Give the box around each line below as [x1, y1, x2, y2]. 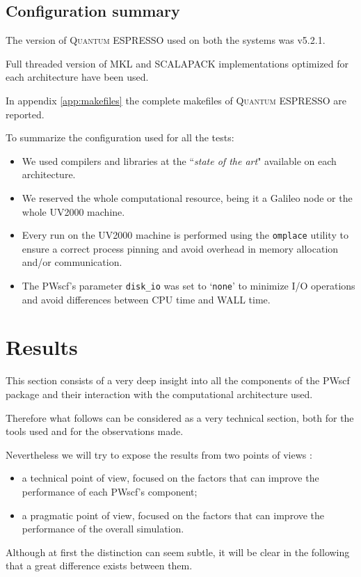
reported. [6, 106, 45, 121]
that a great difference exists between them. [6, 558, 193, 573]
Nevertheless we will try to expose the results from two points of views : [6, 447, 312, 461]
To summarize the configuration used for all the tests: [6, 130, 234, 145]
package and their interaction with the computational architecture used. [6, 386, 313, 401]
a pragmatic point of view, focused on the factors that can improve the [22, 507, 325, 522]
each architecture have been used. [6, 70, 149, 84]
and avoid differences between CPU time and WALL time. [22, 292, 271, 306]
